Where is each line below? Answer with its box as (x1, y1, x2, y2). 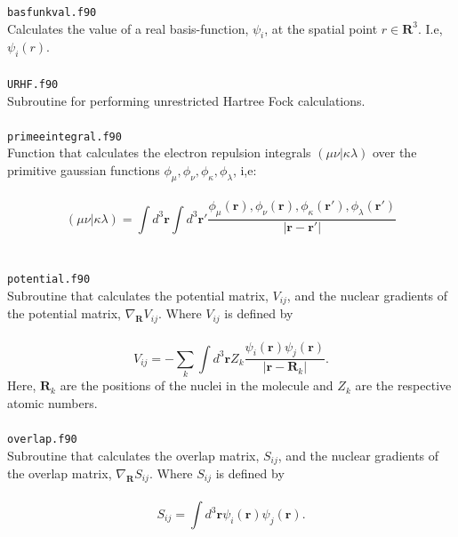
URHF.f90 (7, 77, 59, 91)
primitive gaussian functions (7, 160, 160, 179)
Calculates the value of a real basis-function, (7, 19, 249, 37)
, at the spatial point (264, 19, 378, 37)
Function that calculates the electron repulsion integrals (7, 143, 311, 162)
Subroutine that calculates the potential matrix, (7, 286, 269, 304)
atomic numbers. (7, 393, 98, 412)
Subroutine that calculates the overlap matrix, (7, 445, 260, 464)
